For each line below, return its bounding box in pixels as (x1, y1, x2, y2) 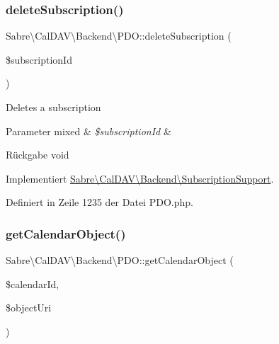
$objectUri (6, 300, 52, 315)
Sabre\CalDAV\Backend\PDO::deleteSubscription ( (6, 28, 232, 43)
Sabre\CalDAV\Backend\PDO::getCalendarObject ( (6, 253, 234, 268)
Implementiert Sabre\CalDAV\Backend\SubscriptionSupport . (6, 171, 274, 185)
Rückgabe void (6, 147, 69, 162)
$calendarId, (6, 276, 59, 291)
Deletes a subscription (6, 100, 101, 114)
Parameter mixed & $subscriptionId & (6, 123, 171, 138)
